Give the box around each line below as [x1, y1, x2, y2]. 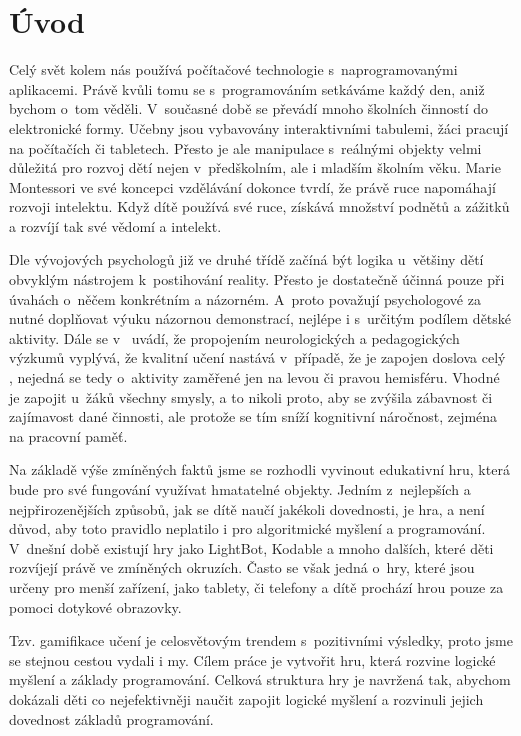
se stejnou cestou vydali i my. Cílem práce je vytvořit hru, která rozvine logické [9, 649, 496, 670]
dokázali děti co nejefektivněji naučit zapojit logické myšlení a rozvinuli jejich [9, 688, 484, 709]
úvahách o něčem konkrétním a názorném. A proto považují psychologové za [9, 288, 481, 309]
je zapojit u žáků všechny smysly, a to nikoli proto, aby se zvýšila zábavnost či [9, 386, 493, 407]
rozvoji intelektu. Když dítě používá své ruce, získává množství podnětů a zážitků [9, 196, 510, 217]
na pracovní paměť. [9, 425, 128, 446]
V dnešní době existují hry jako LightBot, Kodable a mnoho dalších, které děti [9, 537, 494, 558]
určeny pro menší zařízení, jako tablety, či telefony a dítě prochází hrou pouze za [9, 576, 504, 597]
